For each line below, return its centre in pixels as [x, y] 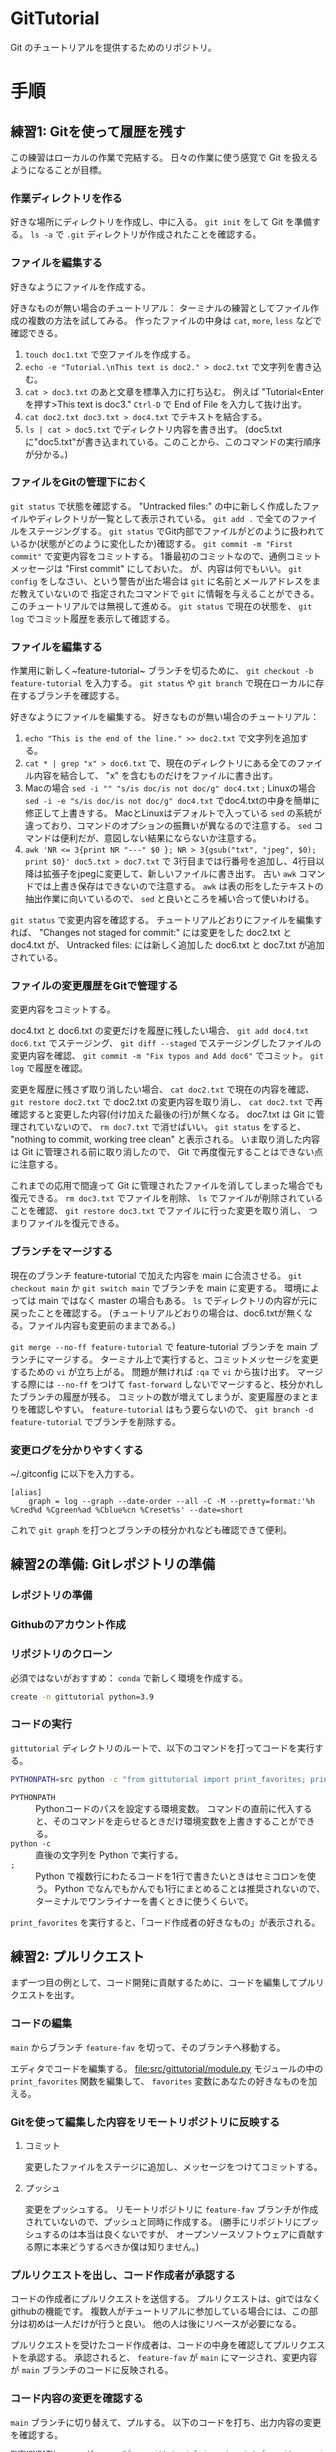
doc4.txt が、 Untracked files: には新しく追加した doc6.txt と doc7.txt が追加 [167, 945]
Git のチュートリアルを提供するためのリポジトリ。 [113, 47]
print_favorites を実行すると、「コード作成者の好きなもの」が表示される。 [165, 1922]
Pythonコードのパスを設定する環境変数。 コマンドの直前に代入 [165, 1808]
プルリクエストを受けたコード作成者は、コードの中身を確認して [141, 2345]
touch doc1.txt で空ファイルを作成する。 [110, 354]
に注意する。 [36, 1164]
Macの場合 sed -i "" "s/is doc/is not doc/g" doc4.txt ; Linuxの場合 [170, 788]
